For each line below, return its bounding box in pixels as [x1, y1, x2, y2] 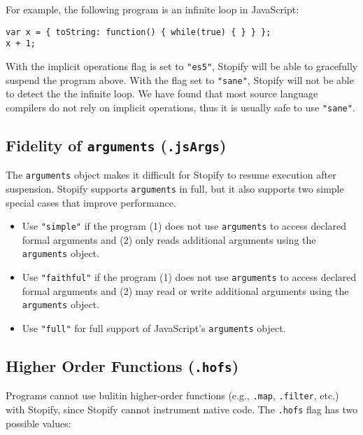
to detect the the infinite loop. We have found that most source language [6, 86, 318, 101]
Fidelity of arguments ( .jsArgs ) [6, 134, 227, 156]
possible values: [6, 415, 71, 430]
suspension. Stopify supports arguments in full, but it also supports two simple [6, 181, 344, 195]
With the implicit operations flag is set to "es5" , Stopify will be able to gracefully [6, 58, 358, 73]
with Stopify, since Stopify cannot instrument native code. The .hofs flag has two [6, 402, 358, 417]
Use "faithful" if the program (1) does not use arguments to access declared [22, 270, 357, 284]
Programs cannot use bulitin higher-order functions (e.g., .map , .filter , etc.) [6, 388, 339, 403]
